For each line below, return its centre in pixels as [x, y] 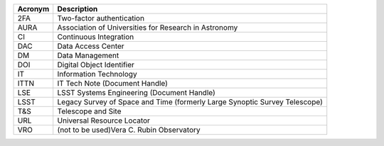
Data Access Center [91, 46]
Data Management [88, 55]
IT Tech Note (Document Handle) [113, 83]
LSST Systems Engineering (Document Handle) [137, 92]
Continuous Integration [96, 37]
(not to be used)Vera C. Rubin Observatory [129, 130]
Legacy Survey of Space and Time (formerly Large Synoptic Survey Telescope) [190, 102]
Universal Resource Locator [104, 120]
